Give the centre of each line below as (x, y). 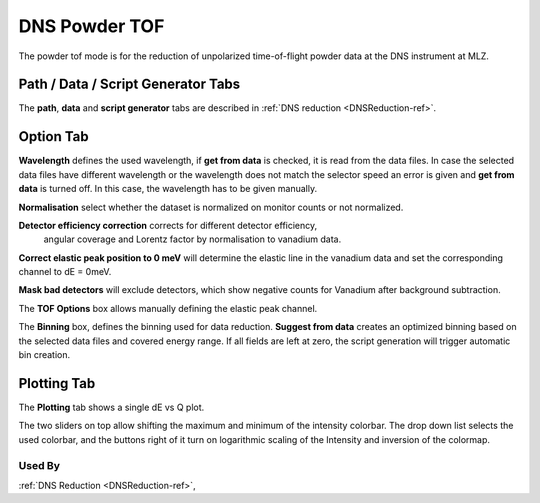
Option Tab (53, 136)
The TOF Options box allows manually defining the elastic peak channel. (168, 308)
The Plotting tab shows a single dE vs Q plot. (111, 407)
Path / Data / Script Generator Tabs (129, 84)
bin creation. (44, 355)
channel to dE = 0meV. (65, 272)
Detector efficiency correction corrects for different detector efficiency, (168, 225)
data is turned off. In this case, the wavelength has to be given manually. (168, 189)
